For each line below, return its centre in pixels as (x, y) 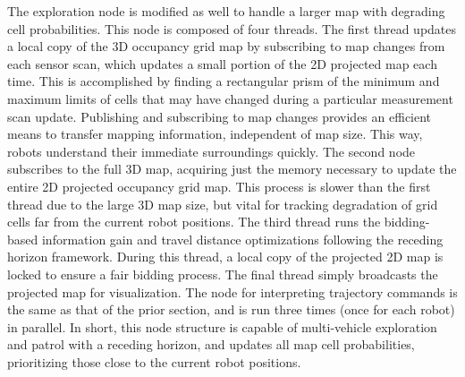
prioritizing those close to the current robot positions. (154, 361)
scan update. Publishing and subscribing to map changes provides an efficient (220, 116)
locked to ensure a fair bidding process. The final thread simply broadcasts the (223, 274)
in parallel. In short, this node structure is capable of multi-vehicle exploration (222, 326)
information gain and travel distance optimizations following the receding (242, 239)
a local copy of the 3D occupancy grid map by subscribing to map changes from (226, 46)
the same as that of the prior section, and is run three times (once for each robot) (231, 309)
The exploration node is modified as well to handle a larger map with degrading (226, 11)
